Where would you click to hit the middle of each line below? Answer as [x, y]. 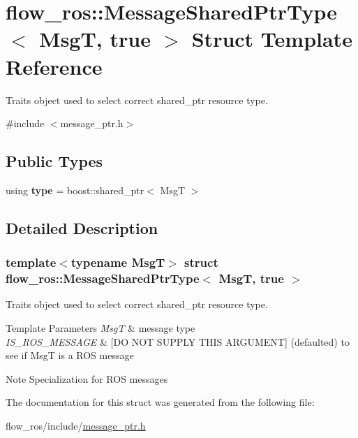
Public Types [54, 161]
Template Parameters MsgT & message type [100, 328]
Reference [54, 66]
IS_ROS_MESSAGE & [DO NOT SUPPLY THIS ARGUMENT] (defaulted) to [178, 341]
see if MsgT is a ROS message [70, 355]
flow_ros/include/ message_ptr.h [76, 425]
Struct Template [272, 39]
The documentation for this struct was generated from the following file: [160, 402]
